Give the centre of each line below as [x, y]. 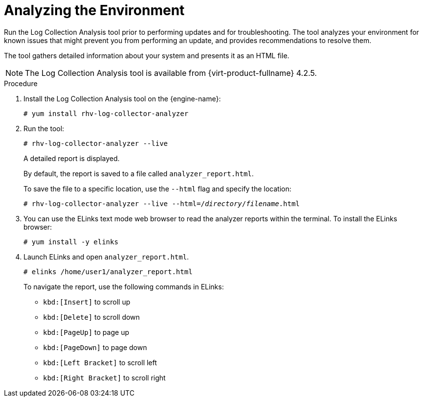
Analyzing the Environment [94, 10]
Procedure [21, 83]
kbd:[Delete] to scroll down [91, 317]
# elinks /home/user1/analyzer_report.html [108, 271]
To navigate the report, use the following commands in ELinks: [124, 286]
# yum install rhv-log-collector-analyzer [106, 113]
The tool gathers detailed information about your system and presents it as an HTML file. [147, 55]
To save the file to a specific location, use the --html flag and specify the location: [157, 189]
